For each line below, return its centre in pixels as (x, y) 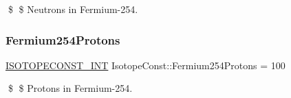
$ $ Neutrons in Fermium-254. (73, 9)
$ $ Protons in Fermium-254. (70, 88)
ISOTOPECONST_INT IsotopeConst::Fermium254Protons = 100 (145, 65)
